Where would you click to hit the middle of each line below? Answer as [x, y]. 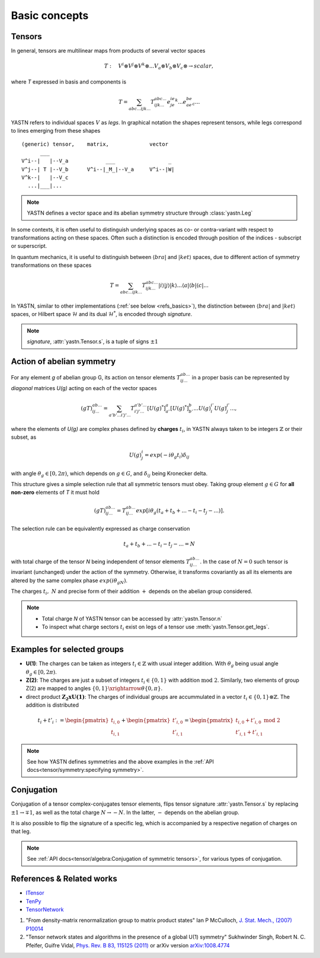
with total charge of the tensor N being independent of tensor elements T [100, 561]
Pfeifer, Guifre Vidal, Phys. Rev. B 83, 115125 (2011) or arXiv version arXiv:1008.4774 [128, 945]
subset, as [24, 437]
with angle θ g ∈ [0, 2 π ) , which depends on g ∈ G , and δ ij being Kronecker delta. [109, 474]
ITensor [35, 893]
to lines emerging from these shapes [56, 131]
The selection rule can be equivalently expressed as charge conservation [100, 528]
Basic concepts [50, 15]
